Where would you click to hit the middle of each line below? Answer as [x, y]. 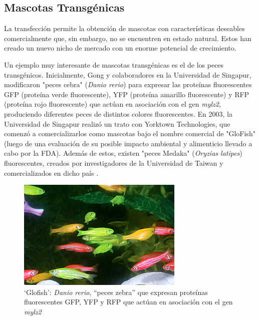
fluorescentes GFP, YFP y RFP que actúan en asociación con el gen [128, 302]
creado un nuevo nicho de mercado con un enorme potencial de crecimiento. [120, 48]
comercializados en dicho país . [51, 173]
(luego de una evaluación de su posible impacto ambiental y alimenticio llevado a [128, 143]
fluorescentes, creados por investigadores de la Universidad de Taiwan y [114, 163]
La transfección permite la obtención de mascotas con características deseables [124, 28]
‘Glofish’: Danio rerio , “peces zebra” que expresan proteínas [116, 292]
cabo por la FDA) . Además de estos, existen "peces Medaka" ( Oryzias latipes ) [123, 153]
